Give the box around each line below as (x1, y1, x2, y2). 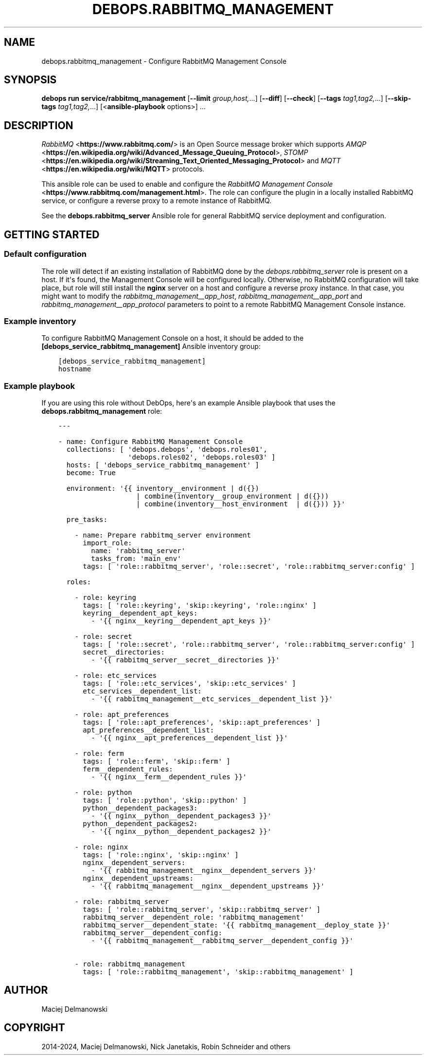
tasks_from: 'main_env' (91, 555, 181, 562)
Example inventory (4, 316, 76, 326)
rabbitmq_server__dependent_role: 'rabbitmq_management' (83, 913, 304, 921)
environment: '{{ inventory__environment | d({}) (66, 484, 259, 492)
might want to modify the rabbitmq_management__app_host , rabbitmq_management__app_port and (41, 291, 363, 300)
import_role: (83, 539, 132, 547)
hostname (58, 365, 91, 373)
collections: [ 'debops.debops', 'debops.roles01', (66, 445, 267, 453)
